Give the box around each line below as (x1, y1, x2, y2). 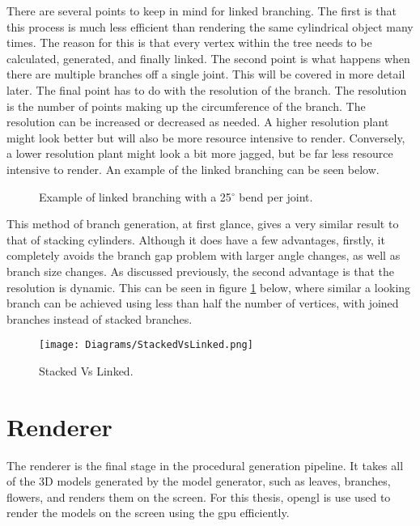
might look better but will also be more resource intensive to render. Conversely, (6, 129, 405, 146)
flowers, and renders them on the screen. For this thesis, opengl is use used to (6, 488, 391, 505)
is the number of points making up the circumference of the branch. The (6, 97, 366, 114)
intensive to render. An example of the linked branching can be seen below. (6, 160, 380, 177)
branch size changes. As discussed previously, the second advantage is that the (6, 262, 395, 279)
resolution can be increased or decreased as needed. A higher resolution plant (6, 113, 389, 130)
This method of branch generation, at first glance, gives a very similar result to (6, 215, 399, 232)
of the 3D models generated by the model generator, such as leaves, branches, (6, 473, 391, 490)
